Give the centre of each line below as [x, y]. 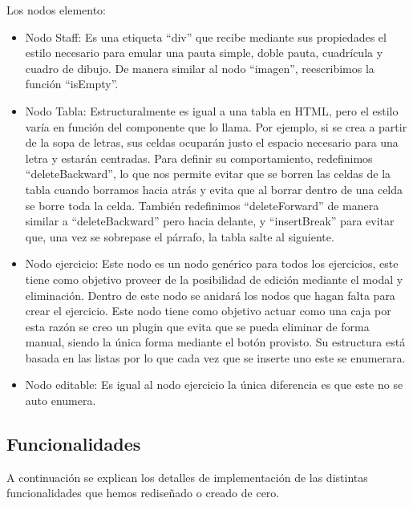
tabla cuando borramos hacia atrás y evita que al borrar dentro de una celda [214, 189]
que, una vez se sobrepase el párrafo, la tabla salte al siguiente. [180, 236]
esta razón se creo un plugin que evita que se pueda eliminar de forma [197, 326]
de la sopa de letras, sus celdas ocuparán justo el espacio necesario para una [212, 142]
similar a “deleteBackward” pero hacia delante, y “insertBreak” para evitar [210, 221]
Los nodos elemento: [56, 10]
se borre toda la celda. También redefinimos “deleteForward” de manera [202, 205]
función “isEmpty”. [72, 84]
